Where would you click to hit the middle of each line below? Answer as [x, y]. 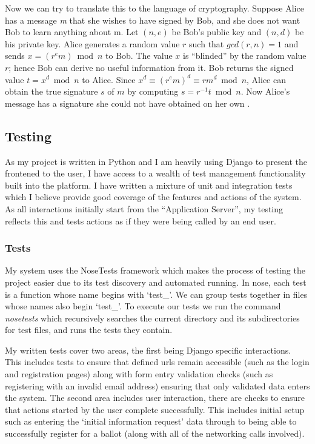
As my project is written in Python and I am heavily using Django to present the [156, 161]
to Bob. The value [139, 55]
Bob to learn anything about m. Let [72, 32]
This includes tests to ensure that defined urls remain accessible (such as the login [157, 362]
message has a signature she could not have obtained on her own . [128, 103]
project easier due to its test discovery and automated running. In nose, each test [156, 282]
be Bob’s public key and [217, 32]
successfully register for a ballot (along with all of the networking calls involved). [155, 433]
